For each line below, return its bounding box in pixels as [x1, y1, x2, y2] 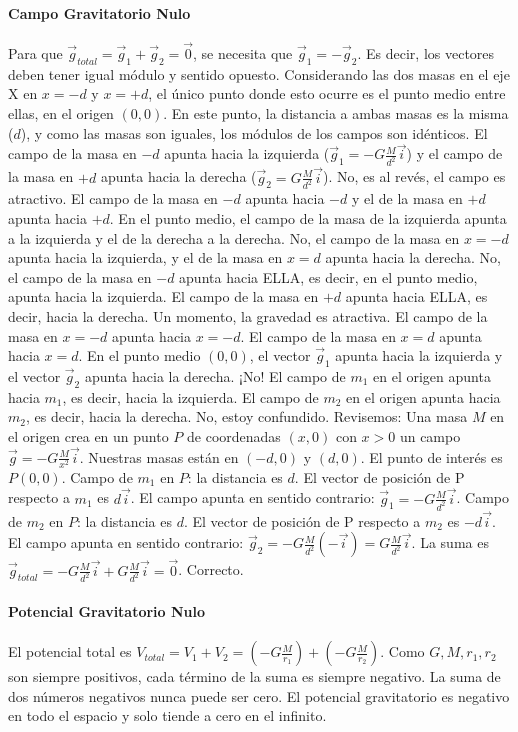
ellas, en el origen [8, 103, 114, 123]
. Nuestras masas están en [79, 446, 239, 467]
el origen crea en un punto [8, 425, 169, 446]
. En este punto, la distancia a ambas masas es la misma [163, 103, 509, 123]
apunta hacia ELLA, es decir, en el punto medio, [179, 266, 478, 287]
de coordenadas [187, 425, 281, 446]
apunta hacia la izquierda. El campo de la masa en [8, 286, 319, 307]
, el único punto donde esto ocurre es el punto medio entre [148, 83, 506, 104]
